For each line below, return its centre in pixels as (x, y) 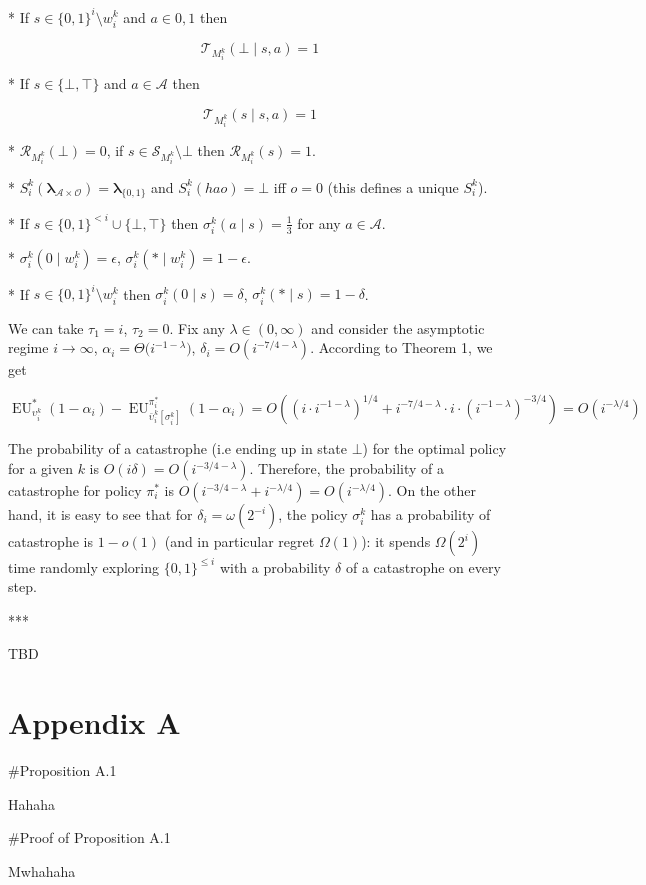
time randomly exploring (83, 566)
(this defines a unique (393, 186)
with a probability (275, 566)
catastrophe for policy (75, 490)
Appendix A (94, 722)
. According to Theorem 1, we (401, 347)
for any (319, 222)
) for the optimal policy (434, 448)
